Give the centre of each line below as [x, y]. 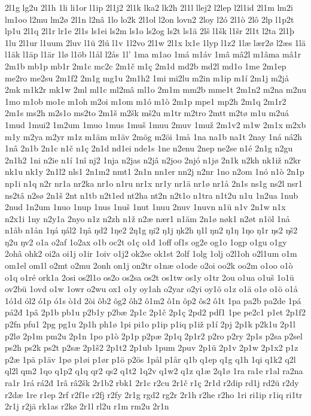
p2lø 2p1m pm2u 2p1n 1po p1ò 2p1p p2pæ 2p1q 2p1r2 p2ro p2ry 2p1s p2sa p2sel [154, 335]
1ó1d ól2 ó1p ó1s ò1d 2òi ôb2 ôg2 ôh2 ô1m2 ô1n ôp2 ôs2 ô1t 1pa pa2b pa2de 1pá [153, 300]
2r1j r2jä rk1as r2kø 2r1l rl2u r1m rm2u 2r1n [87, 406]
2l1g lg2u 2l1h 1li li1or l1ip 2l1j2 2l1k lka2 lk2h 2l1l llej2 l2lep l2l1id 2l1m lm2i [149, 7]
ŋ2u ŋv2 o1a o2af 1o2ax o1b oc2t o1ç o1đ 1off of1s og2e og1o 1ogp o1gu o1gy [146, 242]
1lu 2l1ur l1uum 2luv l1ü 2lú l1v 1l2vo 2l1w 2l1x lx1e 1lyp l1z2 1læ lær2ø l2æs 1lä [155, 42]
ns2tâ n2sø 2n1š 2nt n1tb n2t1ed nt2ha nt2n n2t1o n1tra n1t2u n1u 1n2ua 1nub [152, 195]
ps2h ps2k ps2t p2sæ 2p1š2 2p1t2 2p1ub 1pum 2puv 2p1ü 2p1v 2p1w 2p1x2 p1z [152, 347]
